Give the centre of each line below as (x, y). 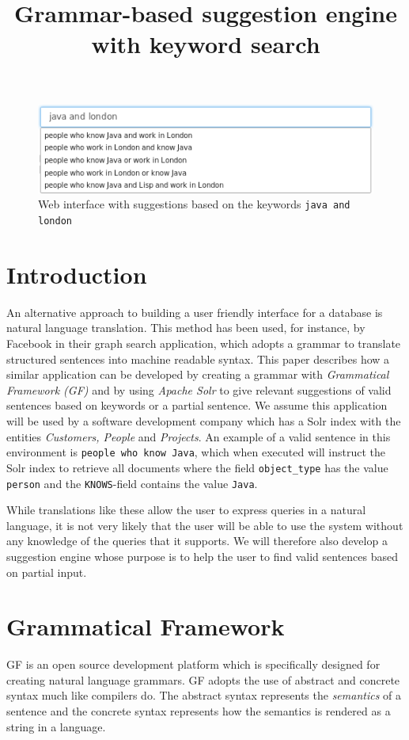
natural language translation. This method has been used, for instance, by (186, 328)
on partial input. (47, 572)
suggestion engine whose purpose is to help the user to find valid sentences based (203, 556)
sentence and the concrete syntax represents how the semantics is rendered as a (199, 711)
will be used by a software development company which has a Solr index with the (204, 421)
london (55, 221)
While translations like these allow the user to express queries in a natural (186, 510)
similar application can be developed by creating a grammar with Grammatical (198, 374)
